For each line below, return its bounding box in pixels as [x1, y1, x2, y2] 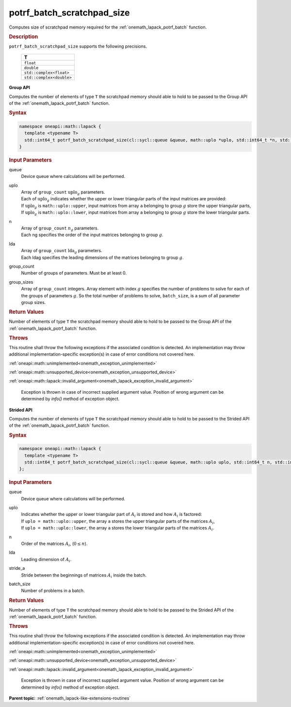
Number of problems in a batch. [21, 588, 85, 594]
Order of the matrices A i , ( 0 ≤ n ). [21, 541, 88, 547]
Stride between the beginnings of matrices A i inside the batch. [21, 572, 147, 579]
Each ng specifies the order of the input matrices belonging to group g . [21, 232, 163, 238]
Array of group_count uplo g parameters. [21, 189, 105, 196]
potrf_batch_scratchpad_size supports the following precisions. [9, 43, 147, 49]
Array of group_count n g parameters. [21, 225, 99, 232]
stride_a [9, 565, 25, 571]
